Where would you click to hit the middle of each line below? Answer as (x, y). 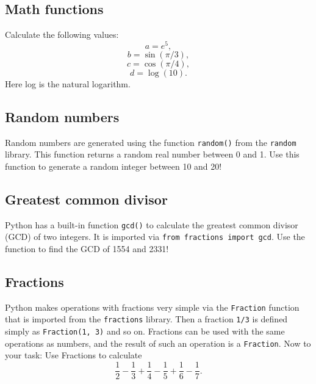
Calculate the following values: (62, 34)
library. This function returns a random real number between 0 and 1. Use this (152, 154)
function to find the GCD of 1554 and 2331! (87, 249)
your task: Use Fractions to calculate (74, 355)
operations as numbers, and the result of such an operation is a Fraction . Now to (158, 343)
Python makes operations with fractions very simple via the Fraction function (152, 307)
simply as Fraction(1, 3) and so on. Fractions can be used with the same (145, 331)
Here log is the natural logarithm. (68, 83)
